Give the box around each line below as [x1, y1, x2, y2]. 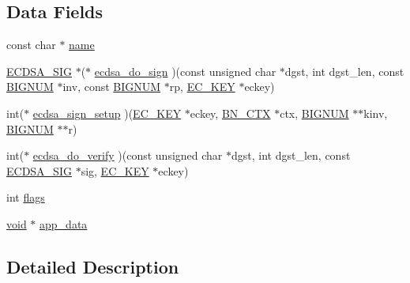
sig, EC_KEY [81, 162, 149, 179]
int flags [6, 189, 45, 206]
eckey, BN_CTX [190, 104, 271, 121]
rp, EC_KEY [169, 78, 235, 95]
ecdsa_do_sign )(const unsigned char [94, 62, 276, 79]
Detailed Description [6, 254, 179, 278]
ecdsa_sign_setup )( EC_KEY [32, 104, 182, 121]
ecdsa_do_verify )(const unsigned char [32, 147, 223, 164]
